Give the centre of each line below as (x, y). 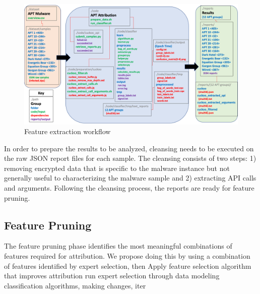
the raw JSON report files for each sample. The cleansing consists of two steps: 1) (130, 158)
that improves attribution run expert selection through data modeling (112, 276)
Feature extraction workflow (68, 131)
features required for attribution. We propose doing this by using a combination (127, 256)
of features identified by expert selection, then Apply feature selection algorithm (128, 266)
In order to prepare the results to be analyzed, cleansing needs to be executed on (129, 148)
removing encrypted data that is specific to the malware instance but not (117, 168)
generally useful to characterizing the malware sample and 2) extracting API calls (130, 178)
